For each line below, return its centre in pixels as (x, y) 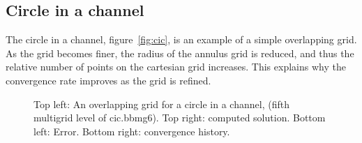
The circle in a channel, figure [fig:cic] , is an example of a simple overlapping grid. (181, 39)
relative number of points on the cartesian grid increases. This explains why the (176, 67)
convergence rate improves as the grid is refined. (108, 80)
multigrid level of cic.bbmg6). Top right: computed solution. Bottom (180, 118)
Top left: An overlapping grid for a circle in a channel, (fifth (161, 104)
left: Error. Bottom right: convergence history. (132, 131)
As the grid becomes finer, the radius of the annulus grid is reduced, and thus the (180, 53)
